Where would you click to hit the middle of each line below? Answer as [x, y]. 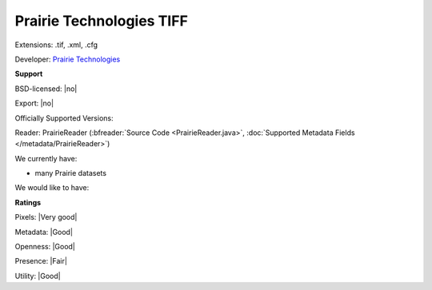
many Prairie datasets [71, 173]
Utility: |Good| [38, 276]
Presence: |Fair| [41, 261]
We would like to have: [52, 188]
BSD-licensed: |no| [46, 89]
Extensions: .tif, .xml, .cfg [56, 45]
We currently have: [46, 158]
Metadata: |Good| [44, 232]
